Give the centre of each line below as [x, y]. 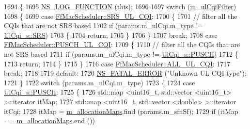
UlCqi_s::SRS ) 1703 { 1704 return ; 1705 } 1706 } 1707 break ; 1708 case [111, 35]
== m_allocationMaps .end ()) [49, 121]
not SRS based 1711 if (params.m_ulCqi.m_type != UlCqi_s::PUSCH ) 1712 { [121, 54]
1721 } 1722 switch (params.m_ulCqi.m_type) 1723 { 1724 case [100, 82]
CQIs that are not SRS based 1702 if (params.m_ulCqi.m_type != [104, 25]
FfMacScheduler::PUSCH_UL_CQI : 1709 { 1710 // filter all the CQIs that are [122, 44]
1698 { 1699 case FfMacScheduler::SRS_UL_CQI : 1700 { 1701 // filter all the [121, 16]
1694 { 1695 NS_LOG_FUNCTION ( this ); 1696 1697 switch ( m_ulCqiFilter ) [120, 6]
